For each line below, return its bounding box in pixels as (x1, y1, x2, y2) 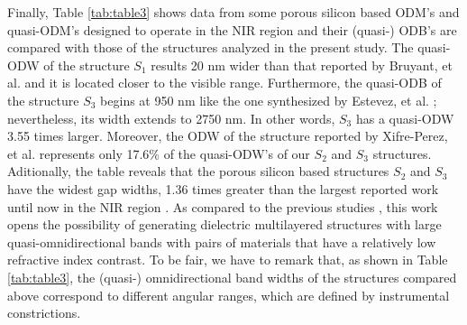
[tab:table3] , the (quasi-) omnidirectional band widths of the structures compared (7, 267, 457, 286)
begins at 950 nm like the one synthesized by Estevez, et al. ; (100, 90, 437, 109)
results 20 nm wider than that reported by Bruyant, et (151, 55, 453, 74)
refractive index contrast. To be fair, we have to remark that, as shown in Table (7, 250, 448, 269)
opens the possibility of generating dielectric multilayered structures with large (7, 215, 442, 234)
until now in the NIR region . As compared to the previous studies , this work (7, 197, 438, 216)
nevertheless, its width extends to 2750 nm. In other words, (7, 108, 335, 127)
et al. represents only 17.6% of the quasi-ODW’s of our (7, 144, 310, 162)
